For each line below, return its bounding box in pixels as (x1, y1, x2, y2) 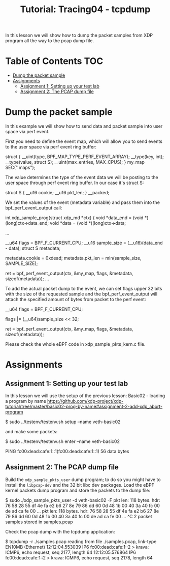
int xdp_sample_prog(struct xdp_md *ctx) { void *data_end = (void (5, 215, 144, 221)
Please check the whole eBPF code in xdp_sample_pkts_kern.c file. (5, 341, 146, 347)
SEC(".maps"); (5, 164, 36, 171)
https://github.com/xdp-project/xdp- (47, 398, 124, 404)
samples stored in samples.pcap (5, 519, 73, 525)
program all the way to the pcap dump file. (5, 38, 94, 44)
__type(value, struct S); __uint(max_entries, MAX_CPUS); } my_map (5, 159, 145, 165)
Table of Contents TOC (5, 55, 104, 67)
